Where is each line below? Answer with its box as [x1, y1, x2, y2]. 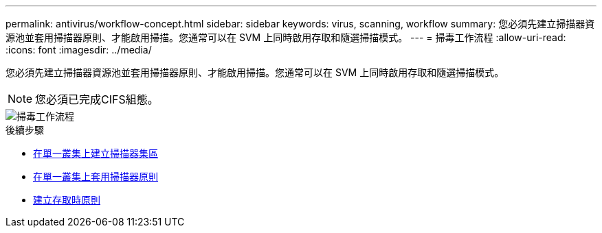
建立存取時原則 [33, 194, 100, 206]
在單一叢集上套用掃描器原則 [33, 171, 158, 182]
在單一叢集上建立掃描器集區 [33, 147, 158, 159]
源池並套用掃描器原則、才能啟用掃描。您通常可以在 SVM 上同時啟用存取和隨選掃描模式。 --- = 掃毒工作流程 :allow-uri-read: [5, 32, 566, 43]
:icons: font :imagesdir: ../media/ [5, 44, 152, 56]
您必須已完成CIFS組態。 [35, 93, 159, 106]
